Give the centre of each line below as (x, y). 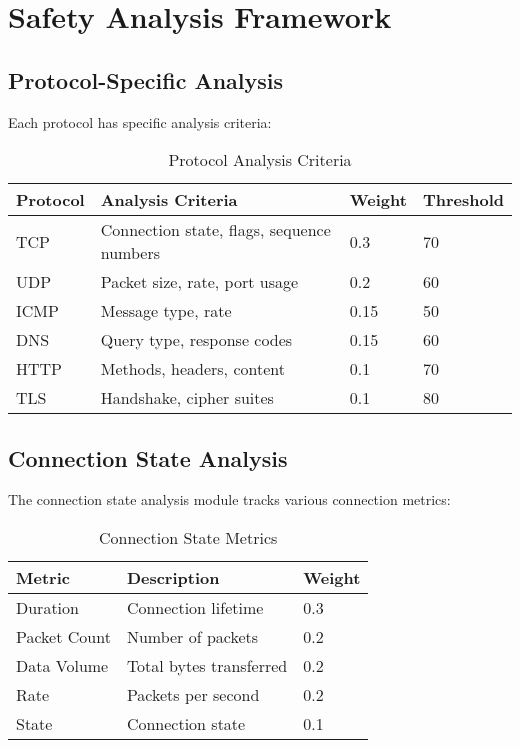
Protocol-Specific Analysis (146, 79)
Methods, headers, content (192, 369)
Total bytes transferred (207, 665)
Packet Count (63, 636)
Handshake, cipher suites (187, 398)
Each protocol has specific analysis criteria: (140, 121)
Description (173, 577)
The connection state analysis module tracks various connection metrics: (229, 499)
